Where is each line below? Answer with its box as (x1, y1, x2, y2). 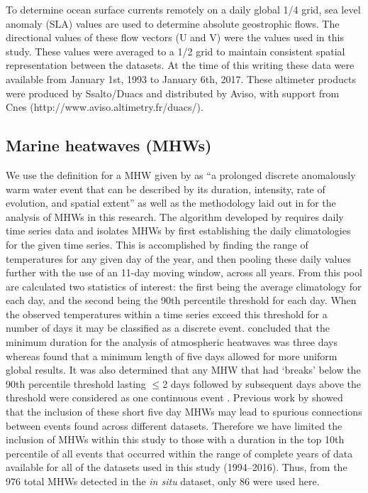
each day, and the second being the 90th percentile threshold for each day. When (6, 293, 357, 308)
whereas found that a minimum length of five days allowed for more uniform (6, 348, 338, 363)
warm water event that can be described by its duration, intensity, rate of (6, 181, 325, 196)
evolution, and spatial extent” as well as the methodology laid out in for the (6, 195, 336, 210)
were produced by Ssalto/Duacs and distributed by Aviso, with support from (6, 85, 340, 100)
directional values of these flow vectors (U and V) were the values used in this (6, 30, 344, 45)
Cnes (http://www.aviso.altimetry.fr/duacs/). (6, 99, 203, 114)
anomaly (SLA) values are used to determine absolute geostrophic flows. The (6, 16, 340, 31)
